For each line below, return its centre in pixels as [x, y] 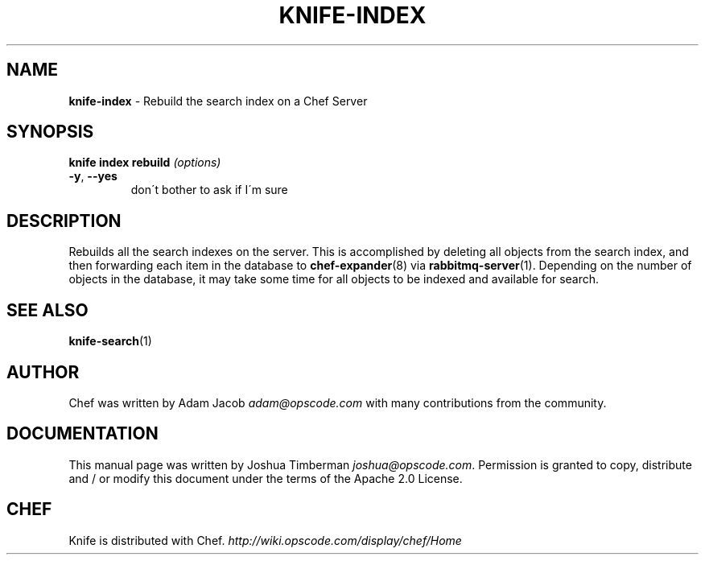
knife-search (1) [110, 341]
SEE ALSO [47, 310]
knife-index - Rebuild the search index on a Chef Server [218, 101]
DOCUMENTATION [82, 434]
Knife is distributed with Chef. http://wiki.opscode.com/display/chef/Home [265, 540]
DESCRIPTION [64, 221]
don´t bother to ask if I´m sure [209, 190]
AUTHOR [43, 372]
